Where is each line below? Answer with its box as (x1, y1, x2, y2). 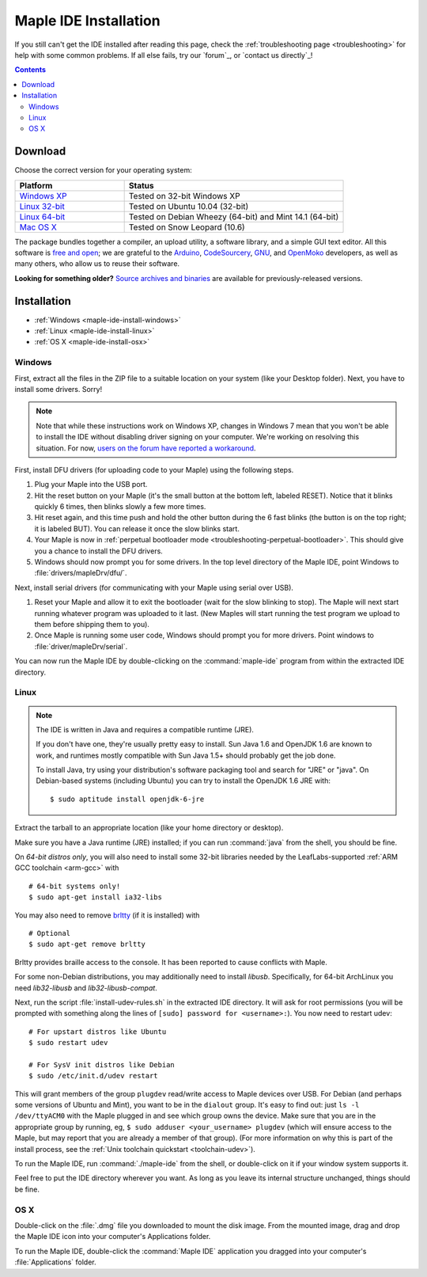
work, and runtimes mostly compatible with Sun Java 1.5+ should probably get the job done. (36, 751, 336, 760)
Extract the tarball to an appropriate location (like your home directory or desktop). (14, 823, 284, 833)
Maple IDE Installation (14, 12, 161, 29)
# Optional (28, 929, 71, 937)
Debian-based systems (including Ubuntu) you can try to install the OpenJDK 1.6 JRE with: (36, 776, 331, 785)
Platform (19, 180, 53, 191)
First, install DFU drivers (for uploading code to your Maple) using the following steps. (14, 465, 294, 474)
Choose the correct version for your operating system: (14, 165, 193, 175)
